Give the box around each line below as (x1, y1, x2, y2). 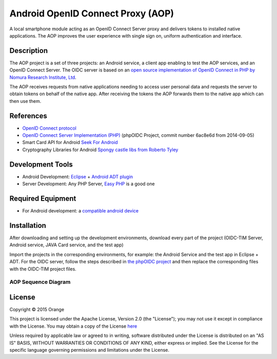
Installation (9, 221, 46, 230)
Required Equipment (9, 194, 76, 203)
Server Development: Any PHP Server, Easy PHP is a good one (22, 181, 155, 187)
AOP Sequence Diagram (9, 278, 71, 285)
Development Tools (9, 160, 73, 169)
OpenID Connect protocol (22, 125, 76, 131)
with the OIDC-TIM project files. (9, 265, 76, 272)
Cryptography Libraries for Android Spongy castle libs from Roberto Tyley (22, 147, 179, 153)
